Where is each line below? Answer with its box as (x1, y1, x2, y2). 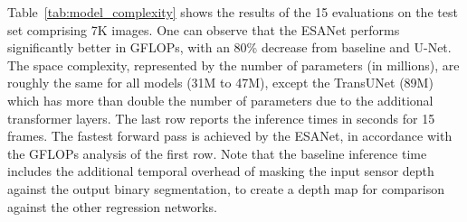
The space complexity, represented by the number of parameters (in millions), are (7, 55, 460, 74)
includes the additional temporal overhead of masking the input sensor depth (7, 162, 434, 180)
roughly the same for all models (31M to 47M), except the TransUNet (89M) (7, 73, 434, 92)
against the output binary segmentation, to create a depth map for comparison (7, 179, 445, 198)
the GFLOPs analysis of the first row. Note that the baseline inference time (7, 143, 427, 162)
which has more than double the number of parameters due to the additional (7, 90, 434, 109)
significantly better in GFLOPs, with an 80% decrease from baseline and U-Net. (7, 38, 452, 57)
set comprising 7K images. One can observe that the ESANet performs (7, 20, 400, 39)
